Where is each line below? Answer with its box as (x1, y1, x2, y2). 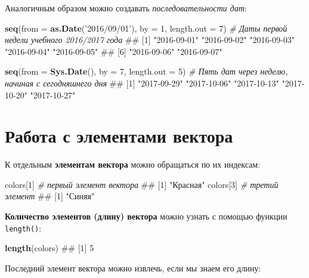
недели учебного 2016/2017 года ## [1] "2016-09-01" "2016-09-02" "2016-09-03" (5, 33, 295, 46)
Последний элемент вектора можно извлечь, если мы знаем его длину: (5, 261, 261, 274)
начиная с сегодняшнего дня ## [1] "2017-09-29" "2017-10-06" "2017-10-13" (5, 76, 279, 89)
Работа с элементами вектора (5, 123, 233, 148)
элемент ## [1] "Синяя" (5, 190, 95, 202)
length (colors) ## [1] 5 (5, 242, 94, 254)
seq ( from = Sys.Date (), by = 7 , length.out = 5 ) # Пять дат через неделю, (5, 65, 288, 78)
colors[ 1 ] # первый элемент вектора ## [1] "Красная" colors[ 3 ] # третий (5, 178, 279, 190)
